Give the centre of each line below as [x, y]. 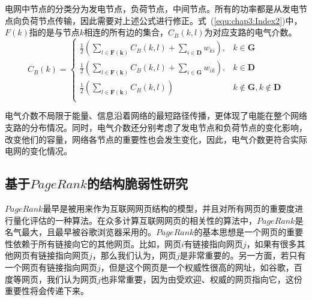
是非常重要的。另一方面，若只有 [243, 255]
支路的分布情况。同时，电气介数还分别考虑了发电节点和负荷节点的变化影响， [156, 127]
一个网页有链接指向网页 [51, 267]
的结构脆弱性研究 [138, 183]
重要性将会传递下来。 [47, 291]
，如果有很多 [271, 243]
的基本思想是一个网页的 [240, 232]
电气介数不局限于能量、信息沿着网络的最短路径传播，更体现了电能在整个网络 [156, 115]
